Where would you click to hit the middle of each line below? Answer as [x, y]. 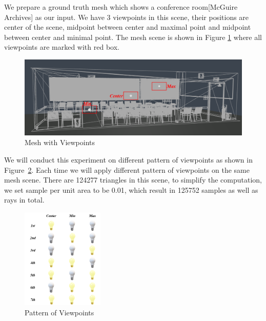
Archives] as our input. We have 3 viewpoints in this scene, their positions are [127, 17]
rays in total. [24, 200]
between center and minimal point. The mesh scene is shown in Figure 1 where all [133, 37]
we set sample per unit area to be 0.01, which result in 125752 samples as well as [131, 189]
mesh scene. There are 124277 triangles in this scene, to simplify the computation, [133, 180]
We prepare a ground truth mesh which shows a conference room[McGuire [121, 7]
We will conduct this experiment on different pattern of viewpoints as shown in [128, 159]
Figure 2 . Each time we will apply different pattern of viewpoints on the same [127, 169]
